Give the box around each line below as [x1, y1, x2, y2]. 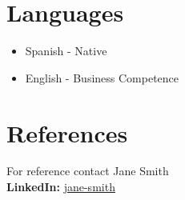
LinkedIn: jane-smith [6, 178, 115, 195]
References [6, 116, 128, 149]
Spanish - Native [25, 42, 107, 59]
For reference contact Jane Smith [6, 162, 169, 179]
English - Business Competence [25, 69, 179, 86]
